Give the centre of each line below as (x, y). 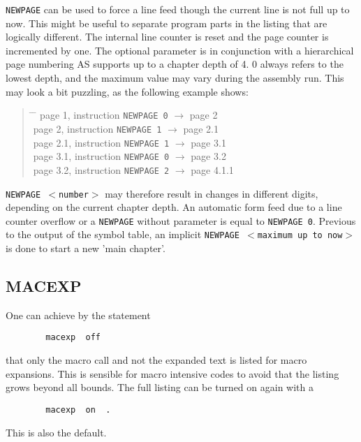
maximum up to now (300, 236)
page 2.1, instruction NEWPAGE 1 (101, 142)
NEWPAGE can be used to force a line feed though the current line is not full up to (178, 9)
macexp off (73, 338)
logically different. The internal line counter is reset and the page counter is (167, 37)
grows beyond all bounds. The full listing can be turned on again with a (160, 387)
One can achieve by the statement (78, 315)
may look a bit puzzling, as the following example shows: (127, 91)
